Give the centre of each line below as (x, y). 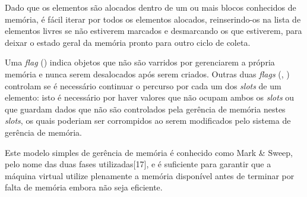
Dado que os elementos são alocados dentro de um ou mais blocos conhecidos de (151, 7)
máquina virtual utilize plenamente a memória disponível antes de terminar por (150, 175)
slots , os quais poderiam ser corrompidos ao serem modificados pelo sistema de (148, 121)
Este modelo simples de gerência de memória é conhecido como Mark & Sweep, (149, 152)
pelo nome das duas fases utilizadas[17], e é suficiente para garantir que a (138, 164)
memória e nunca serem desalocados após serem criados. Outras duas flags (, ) (147, 74)
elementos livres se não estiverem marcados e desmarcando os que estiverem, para (153, 31)
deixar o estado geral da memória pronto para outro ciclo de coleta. (128, 42)
